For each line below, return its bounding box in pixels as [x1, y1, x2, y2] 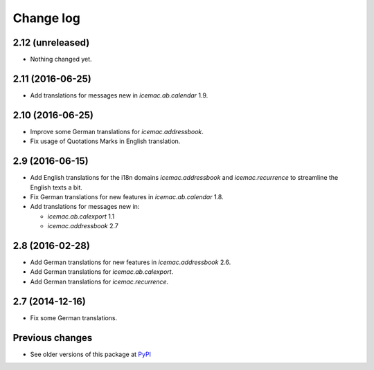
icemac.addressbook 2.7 [47, 222, 119, 230]
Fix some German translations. [30, 313, 118, 322]
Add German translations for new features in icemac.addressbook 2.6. [30, 258, 231, 266]
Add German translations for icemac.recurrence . [30, 277, 169, 286]
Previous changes [12, 332, 93, 344]
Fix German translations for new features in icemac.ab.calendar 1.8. [30, 192, 224, 201]
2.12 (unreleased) [12, 37, 90, 48]
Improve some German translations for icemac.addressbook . [30, 127, 204, 136]
